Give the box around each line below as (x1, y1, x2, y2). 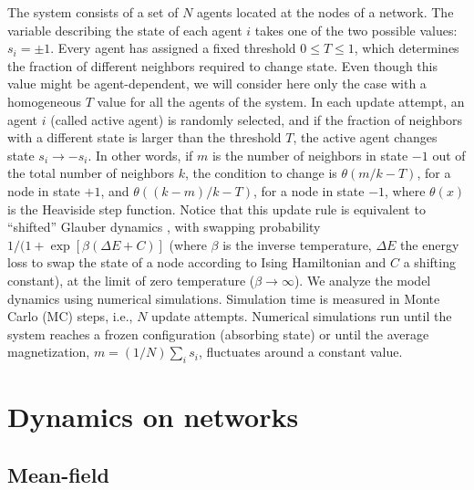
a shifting (403, 253, 456, 272)
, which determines (354, 38, 459, 57)
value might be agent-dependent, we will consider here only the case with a (7, 74, 427, 93)
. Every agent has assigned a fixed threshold (50, 38, 296, 57)
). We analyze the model (294, 270, 431, 289)
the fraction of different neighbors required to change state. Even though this (7, 56, 438, 75)
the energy (400, 235, 459, 254)
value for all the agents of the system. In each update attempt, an (97, 91, 465, 110)
